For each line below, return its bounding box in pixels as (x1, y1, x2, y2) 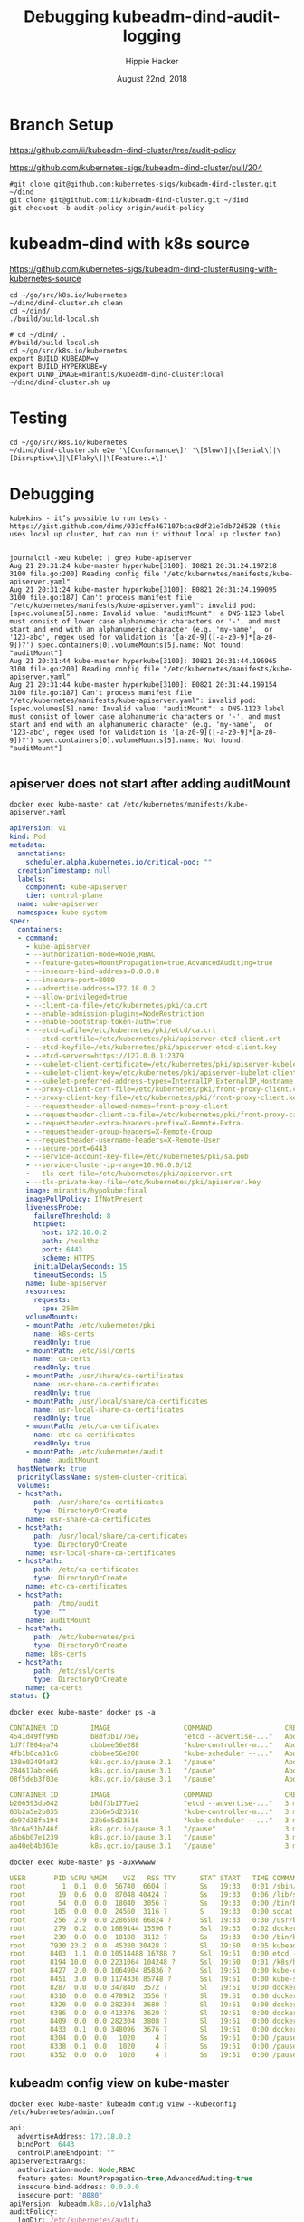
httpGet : (33, 1220, 67, 1229)
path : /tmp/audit (33, 1599, 100, 1608)
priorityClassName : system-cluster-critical (17, 1473, 188, 1482)
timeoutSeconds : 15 (33, 1270, 107, 1280)
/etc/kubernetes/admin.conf (9, 2107, 116, 2117)
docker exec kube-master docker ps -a (9, 1708, 156, 1717)
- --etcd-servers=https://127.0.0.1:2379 (25, 1051, 184, 1060)
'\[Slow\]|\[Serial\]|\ (191, 446, 281, 455)
